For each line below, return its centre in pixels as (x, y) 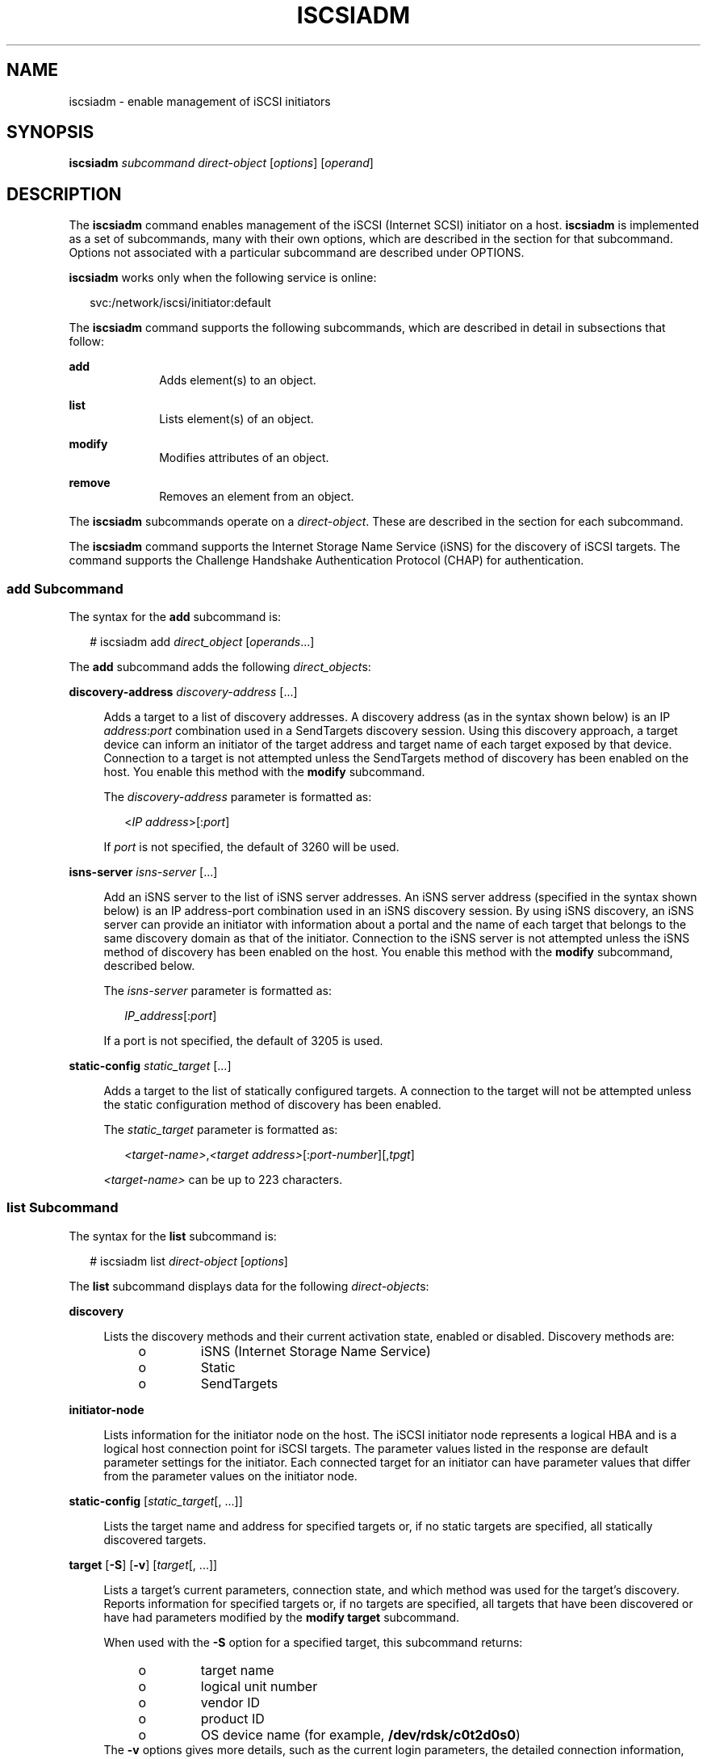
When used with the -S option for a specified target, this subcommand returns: (313, 1642)
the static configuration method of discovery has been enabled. (272, 1105)
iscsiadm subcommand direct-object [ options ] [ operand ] (221, 163)
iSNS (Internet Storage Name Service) (316, 1351)
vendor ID (230, 1702)
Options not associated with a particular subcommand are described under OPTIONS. (297, 253)
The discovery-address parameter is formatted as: (238, 797)
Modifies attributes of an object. (244, 458)
